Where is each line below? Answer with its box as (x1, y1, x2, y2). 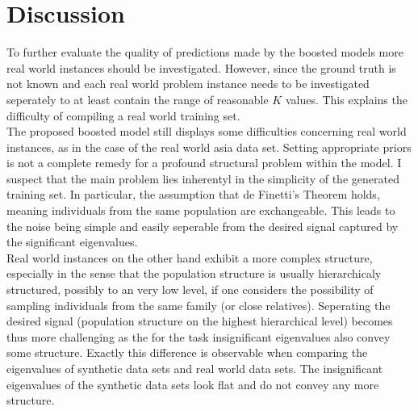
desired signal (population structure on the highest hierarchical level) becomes (6, 312, 393, 329)
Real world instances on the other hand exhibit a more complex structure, (6, 249, 373, 266)
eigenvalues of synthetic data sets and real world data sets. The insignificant (6, 360, 383, 376)
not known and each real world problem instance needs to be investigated (6, 75, 370, 92)
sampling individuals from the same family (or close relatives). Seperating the (6, 296, 391, 313)
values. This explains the (285, 90, 408, 107)
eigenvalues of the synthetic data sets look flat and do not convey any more (6, 375, 379, 392)
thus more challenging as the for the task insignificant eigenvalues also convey (6, 328, 391, 345)
